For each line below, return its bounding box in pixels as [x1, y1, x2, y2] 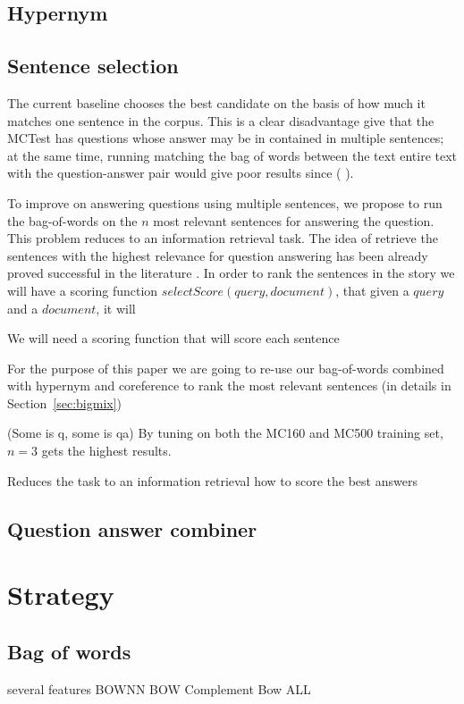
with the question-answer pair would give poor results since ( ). [7, 163, 354, 182]
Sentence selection [7, 52, 179, 80]
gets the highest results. [41, 441, 172, 460]
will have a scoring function [7, 281, 158, 299]
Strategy [7, 576, 114, 613]
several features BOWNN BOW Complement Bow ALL [7, 679, 311, 698]
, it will [96, 298, 136, 317]
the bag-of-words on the [7, 211, 138, 230]
